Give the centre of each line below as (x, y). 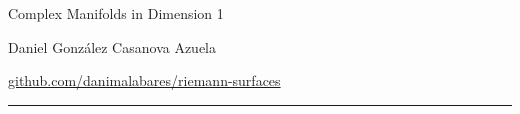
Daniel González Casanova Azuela (112, 46)
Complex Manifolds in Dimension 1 (116, 13)
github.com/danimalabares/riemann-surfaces (144, 80)
